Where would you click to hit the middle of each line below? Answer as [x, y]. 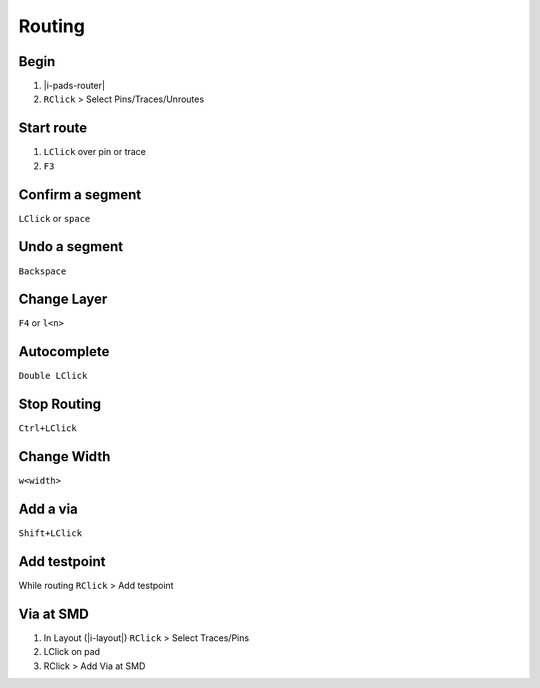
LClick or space [54, 218]
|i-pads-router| [74, 86]
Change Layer [63, 299]
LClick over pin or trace [95, 152]
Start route [53, 128]
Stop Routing [60, 404]
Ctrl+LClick [47, 428]
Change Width [64, 456]
